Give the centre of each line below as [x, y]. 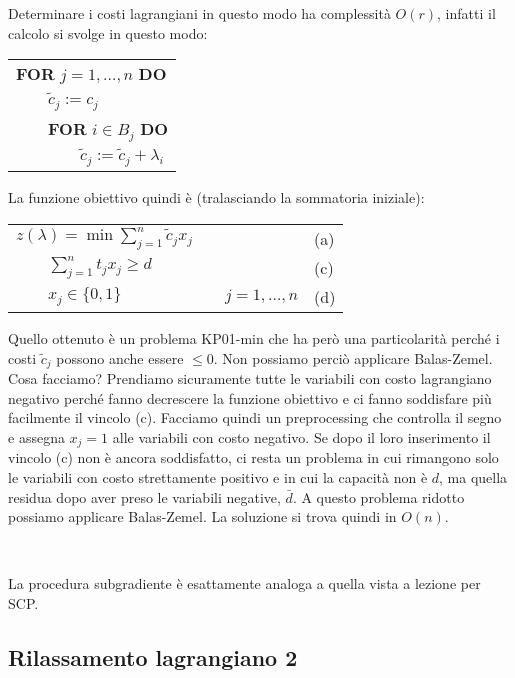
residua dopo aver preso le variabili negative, [144, 496]
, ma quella [473, 476]
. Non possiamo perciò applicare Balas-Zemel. [353, 357]
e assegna [36, 436]
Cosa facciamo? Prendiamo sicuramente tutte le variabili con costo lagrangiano [250, 378]
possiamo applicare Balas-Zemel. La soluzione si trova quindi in [202, 516]
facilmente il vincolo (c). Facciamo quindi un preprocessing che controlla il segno [255, 417]
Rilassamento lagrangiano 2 [153, 656]
